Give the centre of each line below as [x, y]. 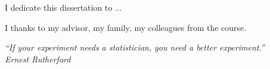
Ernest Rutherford [38, 59]
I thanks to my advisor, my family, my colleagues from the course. [126, 27]
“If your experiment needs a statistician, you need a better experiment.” [135, 47]
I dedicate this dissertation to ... [63, 7]
